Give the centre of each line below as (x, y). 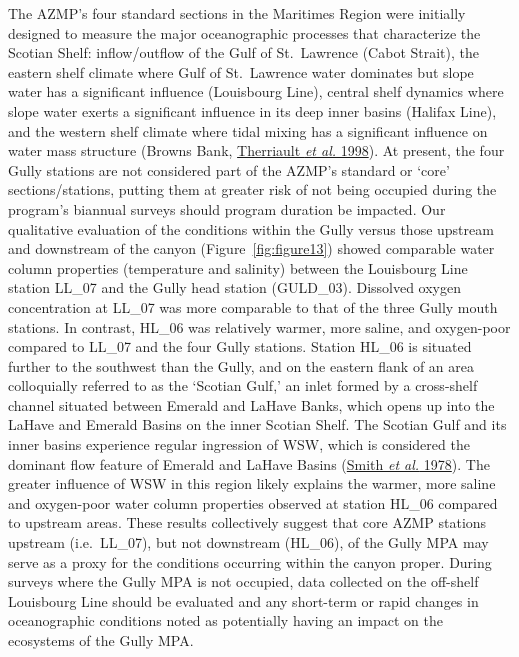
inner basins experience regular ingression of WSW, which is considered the (239, 444)
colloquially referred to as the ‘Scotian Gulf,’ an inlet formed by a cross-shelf (243, 385)
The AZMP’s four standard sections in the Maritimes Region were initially (237, 13)
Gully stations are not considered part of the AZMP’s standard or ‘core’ (229, 169)
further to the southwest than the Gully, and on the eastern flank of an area (241, 365)
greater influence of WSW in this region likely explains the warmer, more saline (252, 483)
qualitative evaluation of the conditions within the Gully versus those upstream (251, 228)
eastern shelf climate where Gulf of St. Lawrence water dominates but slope (241, 71)
